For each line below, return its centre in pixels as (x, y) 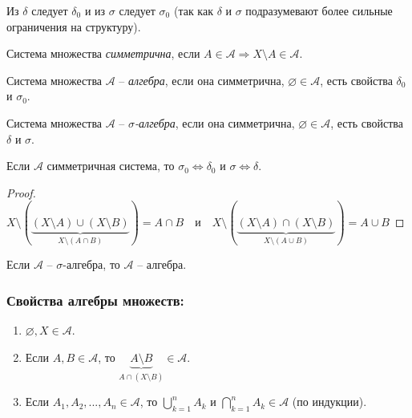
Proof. (21, 192)
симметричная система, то (111, 166)
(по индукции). (329, 402)
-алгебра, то (91, 264)
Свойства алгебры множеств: (95, 300)
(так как (193, 10)
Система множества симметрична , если (103, 53)
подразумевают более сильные (319, 10)
